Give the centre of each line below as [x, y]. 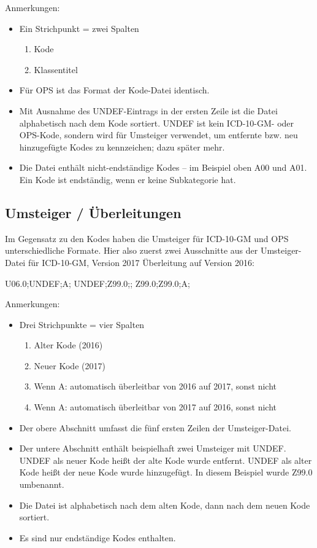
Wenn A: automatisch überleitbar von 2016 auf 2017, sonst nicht [155, 386]
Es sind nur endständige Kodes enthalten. [97, 537]
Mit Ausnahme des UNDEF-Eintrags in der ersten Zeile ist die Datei [148, 110]
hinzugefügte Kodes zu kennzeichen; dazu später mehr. [122, 147]
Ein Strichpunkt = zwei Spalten [79, 28]
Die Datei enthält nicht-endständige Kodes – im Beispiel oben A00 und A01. [163, 167]
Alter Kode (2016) [68, 345]
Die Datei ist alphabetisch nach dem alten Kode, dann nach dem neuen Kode [165, 505]
